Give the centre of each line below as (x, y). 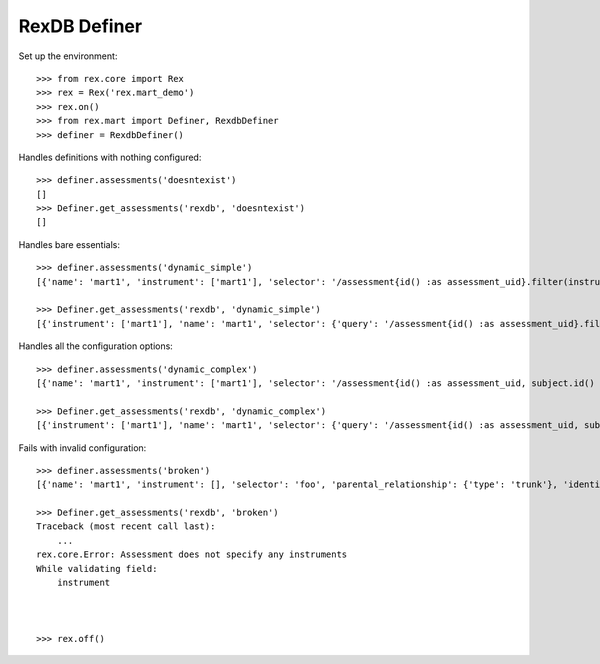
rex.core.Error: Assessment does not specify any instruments (192, 554)
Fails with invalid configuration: (82, 447)
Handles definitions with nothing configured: (110, 157)
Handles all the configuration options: (96, 346)
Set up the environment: (68, 56)
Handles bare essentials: (69, 244)
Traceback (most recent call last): (126, 526)
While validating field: (97, 568)
